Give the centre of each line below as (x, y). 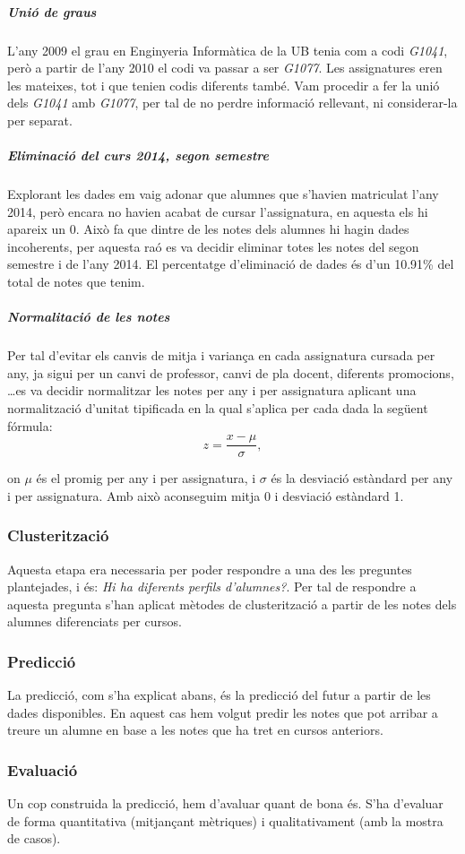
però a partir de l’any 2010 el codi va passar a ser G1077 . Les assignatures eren (225, 68)
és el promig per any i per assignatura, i (146, 478)
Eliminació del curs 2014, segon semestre (138, 155)
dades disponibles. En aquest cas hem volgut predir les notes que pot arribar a (223, 712)
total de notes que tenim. (76, 282)
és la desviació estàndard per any (362, 478)
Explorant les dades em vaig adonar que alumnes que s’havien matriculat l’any (223, 194)
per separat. (40, 120)
